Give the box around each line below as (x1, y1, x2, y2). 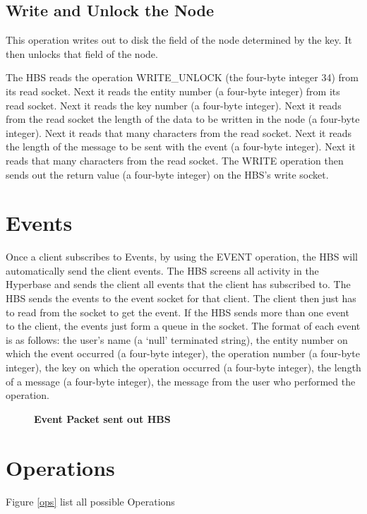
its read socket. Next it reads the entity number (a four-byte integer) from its (6, 83, 340, 98)
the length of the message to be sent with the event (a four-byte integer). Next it (6, 139, 356, 154)
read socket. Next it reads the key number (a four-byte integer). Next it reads (6, 97, 342, 112)
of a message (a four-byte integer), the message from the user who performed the (6, 373, 356, 388)
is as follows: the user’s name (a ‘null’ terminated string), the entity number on (6, 332, 348, 347)
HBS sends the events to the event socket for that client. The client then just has (6, 291, 356, 306)
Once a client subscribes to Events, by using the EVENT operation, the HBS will (6, 249, 359, 264)
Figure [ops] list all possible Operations (6, 494, 175, 508)
